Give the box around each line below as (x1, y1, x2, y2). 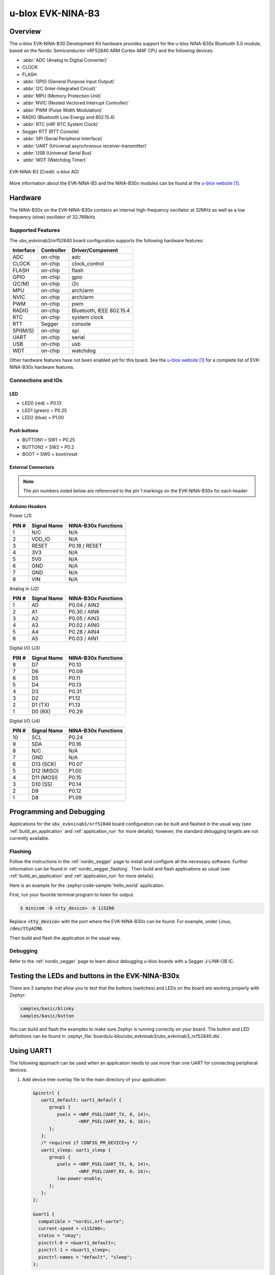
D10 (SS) (31, 780, 53, 787)
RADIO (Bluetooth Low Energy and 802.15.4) (22, 114, 115, 120)
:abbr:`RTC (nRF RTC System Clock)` (22, 121, 99, 127)
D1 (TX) (31, 701, 49, 708)
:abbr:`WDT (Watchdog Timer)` (22, 157, 88, 163)
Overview (9, 27, 41, 36)
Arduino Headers (9, 503, 47, 509)
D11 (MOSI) (31, 774, 58, 781)
